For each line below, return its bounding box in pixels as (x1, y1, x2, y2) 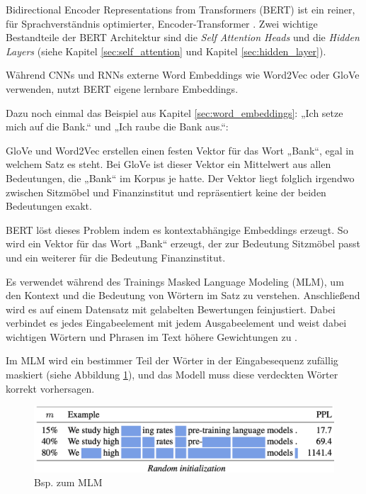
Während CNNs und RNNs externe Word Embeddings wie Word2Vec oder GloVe (6, 67, 360, 82)
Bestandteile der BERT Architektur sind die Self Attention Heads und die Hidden (6, 30, 360, 45)
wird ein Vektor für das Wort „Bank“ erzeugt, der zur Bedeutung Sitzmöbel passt (6, 236, 361, 251)
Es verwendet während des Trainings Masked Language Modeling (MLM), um (6, 274, 344, 288)
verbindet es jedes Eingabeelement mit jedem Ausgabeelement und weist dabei (6, 315, 347, 330)
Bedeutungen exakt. (6, 198, 92, 213)
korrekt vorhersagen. (6, 381, 95, 395)
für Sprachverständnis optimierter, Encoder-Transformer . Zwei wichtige (6, 16, 318, 30)
